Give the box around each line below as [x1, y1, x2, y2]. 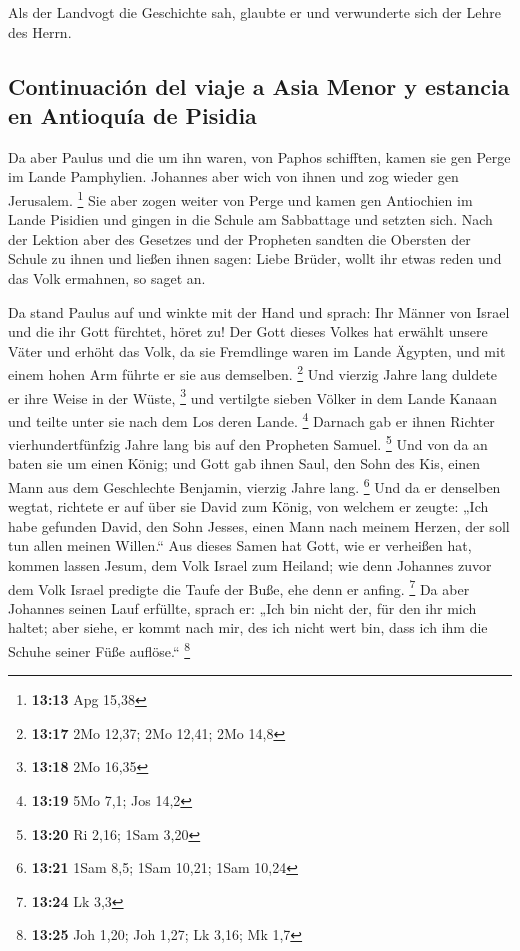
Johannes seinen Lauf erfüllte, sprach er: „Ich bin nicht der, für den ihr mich [8, 597, 477, 618]
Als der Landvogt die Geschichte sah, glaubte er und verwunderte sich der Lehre [8, 2, 501, 22]
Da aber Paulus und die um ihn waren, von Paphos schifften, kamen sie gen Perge [8, 146, 511, 167]
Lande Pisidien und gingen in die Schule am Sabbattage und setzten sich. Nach [8, 209, 493, 230]
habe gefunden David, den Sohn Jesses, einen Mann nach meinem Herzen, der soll [8, 515, 510, 536]
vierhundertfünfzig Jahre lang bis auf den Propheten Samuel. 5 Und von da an [8, 431, 488, 454]
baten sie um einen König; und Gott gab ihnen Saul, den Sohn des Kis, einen [8, 453, 481, 474]
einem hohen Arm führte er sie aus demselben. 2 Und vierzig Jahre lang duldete [8, 361, 498, 385]
